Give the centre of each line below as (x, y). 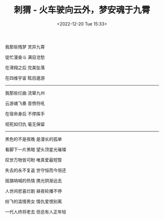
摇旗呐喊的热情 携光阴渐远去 (33, 180)
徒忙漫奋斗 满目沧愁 (25, 57)
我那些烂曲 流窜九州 (25, 93)
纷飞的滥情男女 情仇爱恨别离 (33, 201)
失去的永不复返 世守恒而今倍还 (36, 170)
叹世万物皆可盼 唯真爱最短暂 (33, 160)
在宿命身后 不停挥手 (25, 113)
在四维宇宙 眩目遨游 (25, 78)
